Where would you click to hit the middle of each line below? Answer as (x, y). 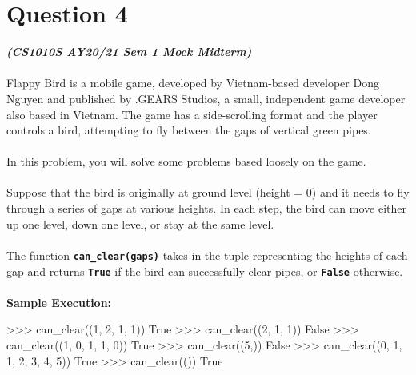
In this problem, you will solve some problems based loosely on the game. (186, 161)
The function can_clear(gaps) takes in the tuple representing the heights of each (207, 255)
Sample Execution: (59, 302)
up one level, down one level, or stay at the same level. (140, 223)
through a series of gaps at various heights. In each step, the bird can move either (206, 208)
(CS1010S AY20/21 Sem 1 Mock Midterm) (129, 52)
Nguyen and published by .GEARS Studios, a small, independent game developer (206, 98)
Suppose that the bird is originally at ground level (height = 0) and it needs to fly (208, 192)
